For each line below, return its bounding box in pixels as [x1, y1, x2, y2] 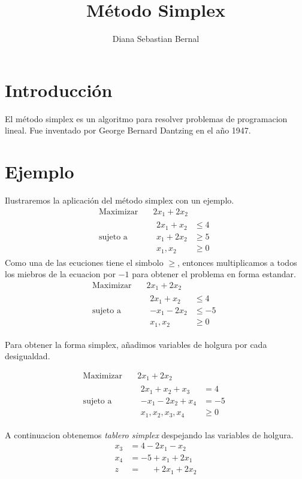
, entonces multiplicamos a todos [177, 256, 297, 268]
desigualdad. [5, 350, 50, 362]
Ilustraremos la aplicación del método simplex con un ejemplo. [5, 193, 234, 206]
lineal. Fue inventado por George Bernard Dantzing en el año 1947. [5, 124, 251, 137]
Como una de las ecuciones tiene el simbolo [5, 256, 164, 268]
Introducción [5, 77, 113, 102]
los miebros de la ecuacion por [5, 268, 116, 280]
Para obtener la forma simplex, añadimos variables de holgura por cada [5, 338, 267, 350]
